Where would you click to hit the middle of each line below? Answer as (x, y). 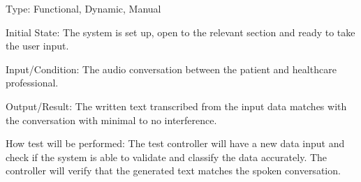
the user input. (37, 46)
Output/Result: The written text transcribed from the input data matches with (176, 106)
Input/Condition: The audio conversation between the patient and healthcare (171, 69)
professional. (32, 83)
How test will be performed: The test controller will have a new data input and (175, 143)
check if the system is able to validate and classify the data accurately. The (167, 157)
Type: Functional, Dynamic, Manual (83, 8)
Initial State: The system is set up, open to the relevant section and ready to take (180, 32)
